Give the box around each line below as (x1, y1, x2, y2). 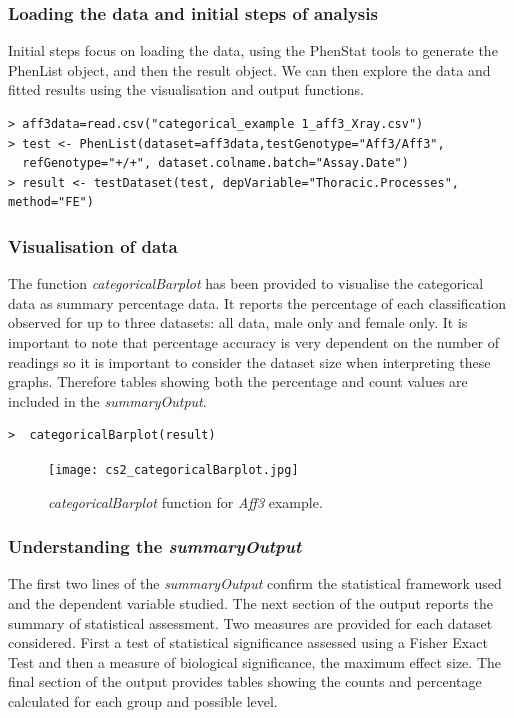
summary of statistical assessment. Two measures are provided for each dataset (8, 612, 493, 633)
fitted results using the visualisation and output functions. (8, 79, 365, 100)
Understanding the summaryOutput (8, 534, 302, 559)
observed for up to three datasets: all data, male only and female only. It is (8, 312, 468, 333)
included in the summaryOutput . (8, 390, 207, 411)
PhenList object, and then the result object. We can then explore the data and (8, 59, 491, 80)
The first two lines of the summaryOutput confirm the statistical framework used (8, 573, 502, 594)
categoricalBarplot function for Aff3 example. (48, 491, 323, 512)
